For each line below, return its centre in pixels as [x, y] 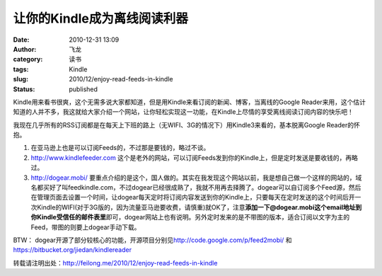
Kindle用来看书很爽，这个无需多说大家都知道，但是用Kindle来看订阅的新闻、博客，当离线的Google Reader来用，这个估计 [190, 102]
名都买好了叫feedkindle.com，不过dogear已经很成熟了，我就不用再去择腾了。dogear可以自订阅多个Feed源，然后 [196, 188]
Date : [21, 40]
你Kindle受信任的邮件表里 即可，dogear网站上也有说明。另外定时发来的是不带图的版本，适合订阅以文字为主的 [190, 217]
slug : [21, 79]
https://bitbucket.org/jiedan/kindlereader [73, 250]
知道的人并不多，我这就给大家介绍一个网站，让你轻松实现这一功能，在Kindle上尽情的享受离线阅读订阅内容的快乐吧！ [183, 112]
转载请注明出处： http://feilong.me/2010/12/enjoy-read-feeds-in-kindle [115, 263]
